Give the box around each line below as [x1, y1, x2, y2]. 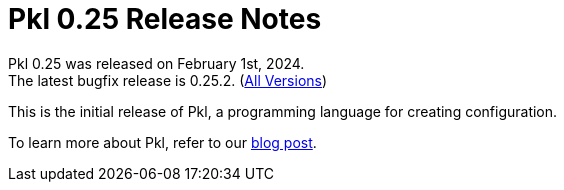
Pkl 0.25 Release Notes [8, 2, 322, 36]
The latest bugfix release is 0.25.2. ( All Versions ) [8, 71, 328, 89]
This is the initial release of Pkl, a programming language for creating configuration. [8, 102, 558, 120]
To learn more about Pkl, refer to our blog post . [8, 133, 317, 151]
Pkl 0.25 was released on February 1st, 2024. [8, 54, 305, 72]
